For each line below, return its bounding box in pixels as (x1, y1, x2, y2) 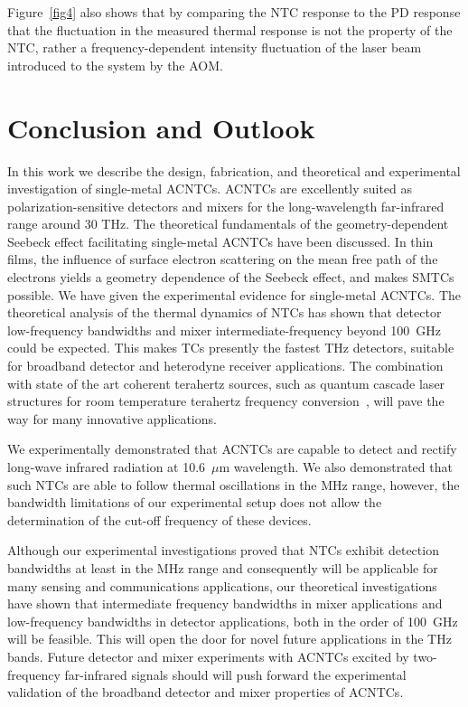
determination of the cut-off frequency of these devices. (7, 510, 312, 529)
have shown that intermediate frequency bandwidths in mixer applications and (7, 594, 443, 613)
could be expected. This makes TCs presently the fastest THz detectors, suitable (7, 338, 454, 357)
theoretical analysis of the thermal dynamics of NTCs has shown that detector (7, 303, 442, 322)
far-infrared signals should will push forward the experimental (64, 665, 407, 683)
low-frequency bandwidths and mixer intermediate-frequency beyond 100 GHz (7, 320, 441, 339)
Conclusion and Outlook (7, 108, 315, 146)
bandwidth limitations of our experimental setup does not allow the (7, 493, 382, 512)
